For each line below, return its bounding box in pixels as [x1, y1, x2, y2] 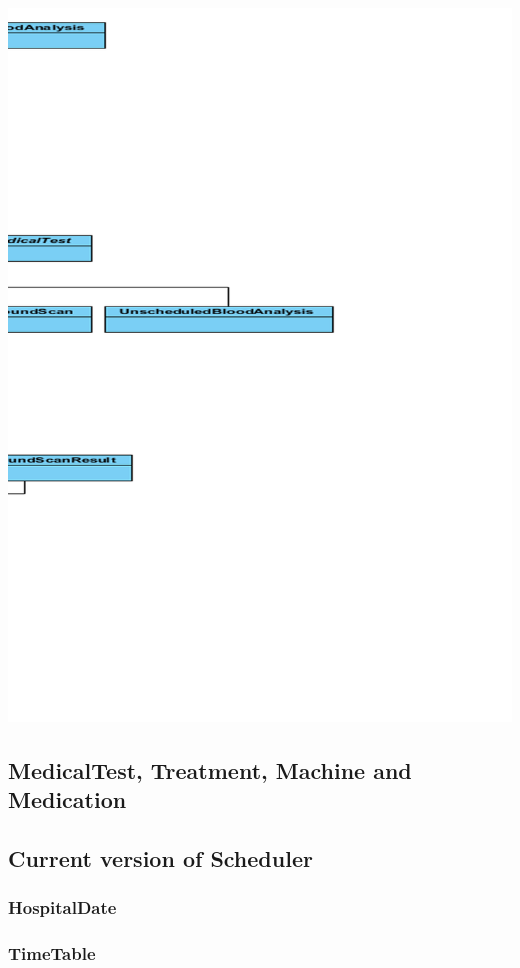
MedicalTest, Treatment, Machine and [8, 754, 412, 785]
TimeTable [8, 941, 96, 966]
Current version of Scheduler [8, 842, 313, 873]
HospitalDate [8, 895, 117, 920]
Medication [8, 784, 127, 815]
